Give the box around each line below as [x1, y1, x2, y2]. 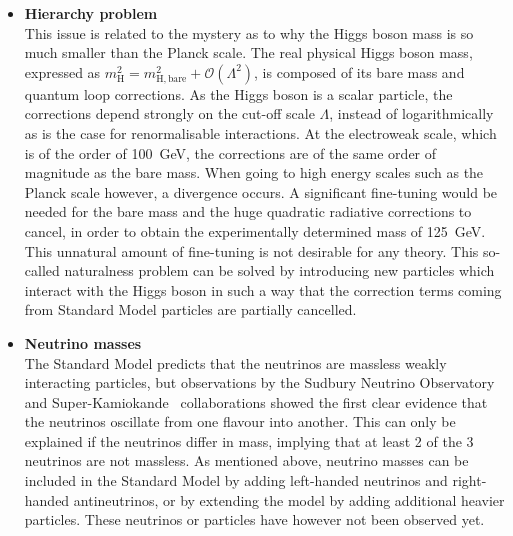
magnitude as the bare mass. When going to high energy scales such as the [24, 162, 484, 183]
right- [452, 470, 487, 491]
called [24, 260, 60, 281]
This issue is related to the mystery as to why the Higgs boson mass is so [24, 22, 474, 43]
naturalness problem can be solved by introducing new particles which [64, 260, 495, 281]
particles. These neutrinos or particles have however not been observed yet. [24, 509, 485, 530]
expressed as [24, 61, 101, 82]
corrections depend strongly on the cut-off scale [24, 103, 315, 124]
